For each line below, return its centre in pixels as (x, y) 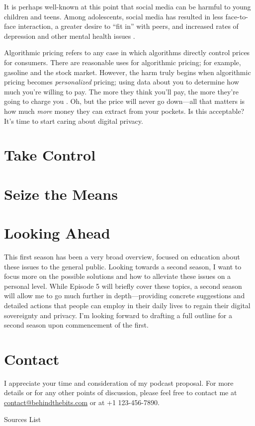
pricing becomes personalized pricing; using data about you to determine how (122, 82)
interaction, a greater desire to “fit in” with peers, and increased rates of (128, 26)
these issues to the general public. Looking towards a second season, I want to (123, 266)
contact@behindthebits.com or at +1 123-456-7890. (82, 402)
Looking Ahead (57, 233)
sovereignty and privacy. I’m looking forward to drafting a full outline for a (118, 315)
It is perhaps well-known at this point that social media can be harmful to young (127, 6)
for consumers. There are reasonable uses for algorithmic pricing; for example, (123, 62)
